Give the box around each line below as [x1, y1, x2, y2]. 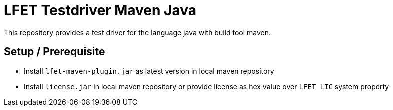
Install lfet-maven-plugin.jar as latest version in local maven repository [24, 66, 274, 75]
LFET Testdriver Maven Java [4, 2, 196, 19]
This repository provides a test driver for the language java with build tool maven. [4, 28, 271, 37]
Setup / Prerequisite [4, 45, 105, 58]
